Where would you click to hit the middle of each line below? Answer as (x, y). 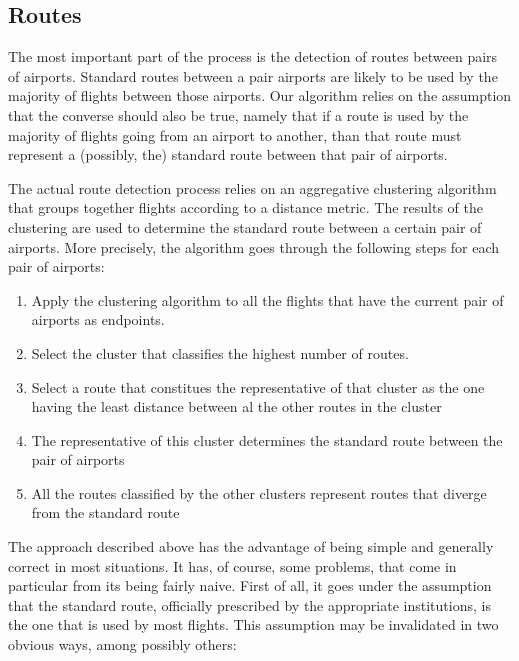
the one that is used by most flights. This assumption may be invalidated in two (253, 624)
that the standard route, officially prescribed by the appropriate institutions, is (249, 604)
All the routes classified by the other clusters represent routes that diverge (259, 492)
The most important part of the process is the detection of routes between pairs (253, 56)
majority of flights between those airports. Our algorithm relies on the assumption (260, 95)
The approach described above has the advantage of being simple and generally (251, 546)
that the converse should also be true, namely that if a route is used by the (238, 114)
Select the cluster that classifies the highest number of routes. (220, 352)
